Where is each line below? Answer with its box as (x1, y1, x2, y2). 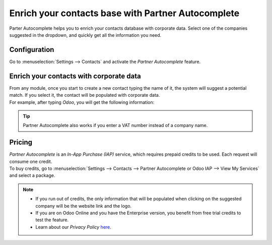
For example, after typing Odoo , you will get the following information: (9, 99, 155, 105)
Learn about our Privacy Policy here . (35, 224, 112, 230)
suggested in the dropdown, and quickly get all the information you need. (9, 32, 162, 38)
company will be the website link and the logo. (35, 203, 132, 209)
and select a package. (9, 172, 55, 178)
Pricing (9, 138, 33, 147)
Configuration (9, 45, 54, 54)
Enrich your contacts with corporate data (9, 72, 141, 80)
